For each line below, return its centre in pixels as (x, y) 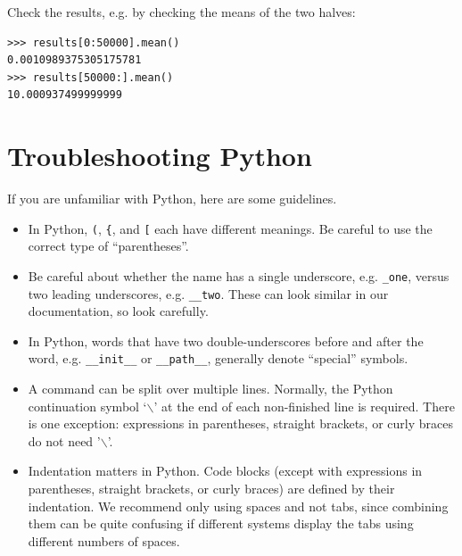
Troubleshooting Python (160, 156)
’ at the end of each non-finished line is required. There (304, 406)
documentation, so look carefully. (118, 311)
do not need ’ (64, 440)
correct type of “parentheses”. (108, 246)
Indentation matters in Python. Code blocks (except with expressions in (225, 471)
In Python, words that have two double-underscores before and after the (226, 340)
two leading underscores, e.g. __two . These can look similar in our (208, 293)
